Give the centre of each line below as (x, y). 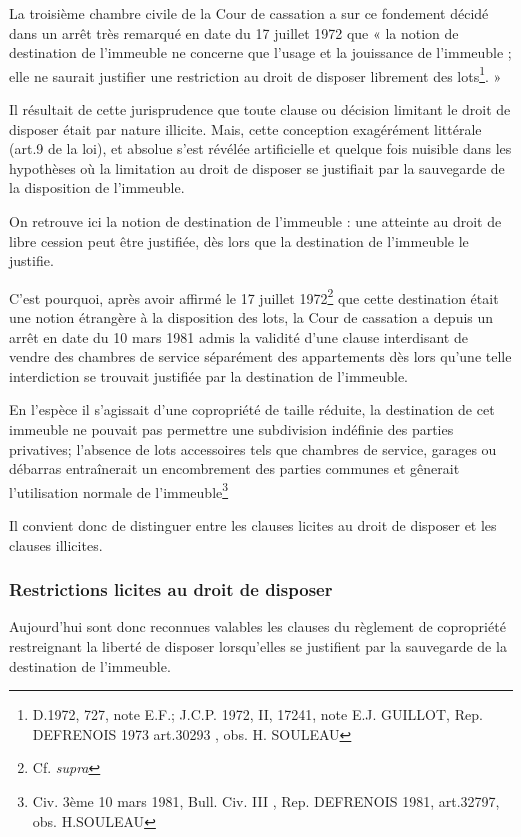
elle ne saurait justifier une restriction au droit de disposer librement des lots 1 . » (255, 74)
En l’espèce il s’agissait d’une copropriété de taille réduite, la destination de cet (252, 409)
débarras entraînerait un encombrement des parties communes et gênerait (234, 468)
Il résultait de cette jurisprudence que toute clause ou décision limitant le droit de (260, 109)
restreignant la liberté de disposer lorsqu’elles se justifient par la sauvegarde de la (258, 646)
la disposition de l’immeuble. (97, 187)
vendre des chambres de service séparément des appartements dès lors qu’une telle (260, 356)
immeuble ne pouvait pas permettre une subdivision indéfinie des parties (231, 429)
